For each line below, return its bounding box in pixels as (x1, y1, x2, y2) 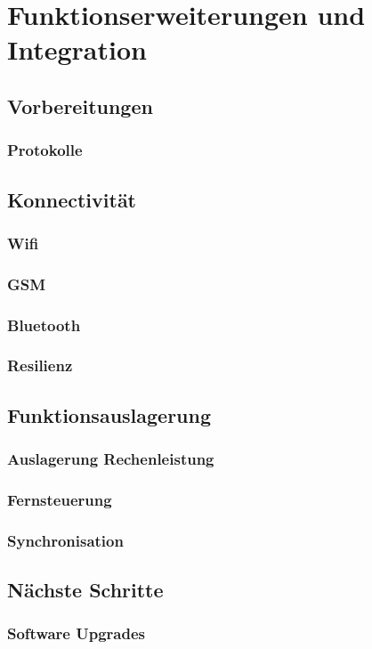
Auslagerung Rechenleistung (7, 448, 214, 470)
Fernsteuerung (7, 488, 112, 510)
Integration (7, 31, 147, 68)
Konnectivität (7, 185, 137, 213)
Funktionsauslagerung (7, 401, 212, 428)
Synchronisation (7, 529, 124, 551)
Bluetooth (7, 313, 81, 336)
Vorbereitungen (7, 92, 153, 119)
